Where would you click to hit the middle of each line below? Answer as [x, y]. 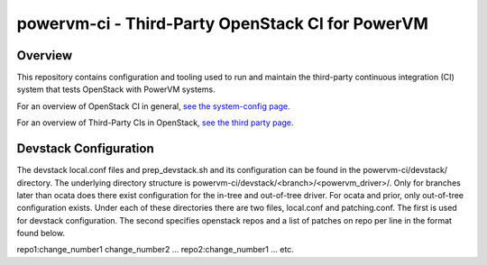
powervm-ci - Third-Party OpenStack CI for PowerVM [222, 23]
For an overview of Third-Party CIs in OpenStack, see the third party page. [155, 123]
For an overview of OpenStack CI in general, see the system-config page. [153, 106]
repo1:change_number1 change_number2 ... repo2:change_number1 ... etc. [156, 250]
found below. [41, 233]
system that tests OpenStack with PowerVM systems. [116, 89]
